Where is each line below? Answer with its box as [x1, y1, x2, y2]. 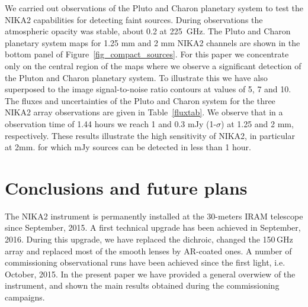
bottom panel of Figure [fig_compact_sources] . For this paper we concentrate [5, 48, 289, 60]
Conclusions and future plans [5, 175, 248, 199]
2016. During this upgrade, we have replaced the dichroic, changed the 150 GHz [5, 233, 293, 245]
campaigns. [5, 291, 45, 303]
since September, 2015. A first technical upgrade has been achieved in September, [5, 221, 301, 234]
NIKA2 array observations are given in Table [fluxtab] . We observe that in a [5, 106, 283, 118]
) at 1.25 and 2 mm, [221, 117, 294, 130]
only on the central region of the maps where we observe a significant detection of [5, 59, 301, 72]
